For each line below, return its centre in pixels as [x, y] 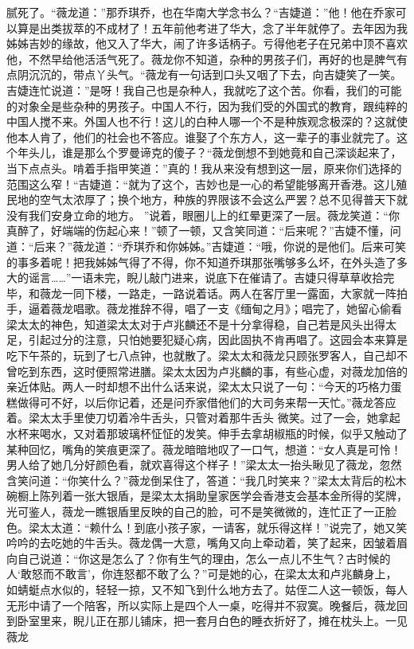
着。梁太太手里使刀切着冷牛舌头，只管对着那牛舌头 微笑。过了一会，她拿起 [203, 418]
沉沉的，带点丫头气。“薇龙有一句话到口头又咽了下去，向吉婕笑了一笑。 [215, 74]
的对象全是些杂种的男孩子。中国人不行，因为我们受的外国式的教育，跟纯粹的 [207, 106]
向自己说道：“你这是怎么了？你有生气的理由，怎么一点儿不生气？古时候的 [199, 558]
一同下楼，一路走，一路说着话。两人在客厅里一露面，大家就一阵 [229, 293]
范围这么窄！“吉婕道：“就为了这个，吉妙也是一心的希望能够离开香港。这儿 [201, 184]
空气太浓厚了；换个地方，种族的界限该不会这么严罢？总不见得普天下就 [223, 199]
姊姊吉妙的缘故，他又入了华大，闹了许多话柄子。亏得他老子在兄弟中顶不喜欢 [207, 43]
